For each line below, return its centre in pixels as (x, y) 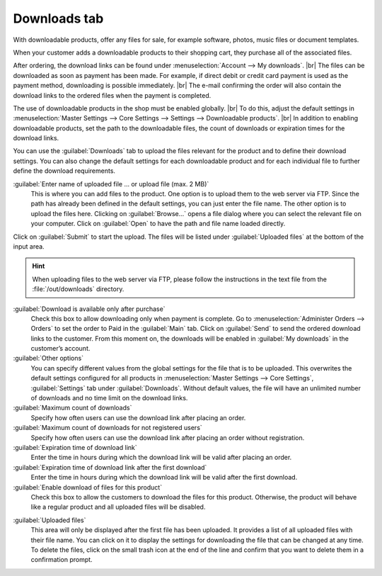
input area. (29, 246)
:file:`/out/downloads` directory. (78, 289)
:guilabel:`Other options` (48, 358)
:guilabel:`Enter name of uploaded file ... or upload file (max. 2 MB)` (111, 183)
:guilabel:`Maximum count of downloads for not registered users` (108, 428)
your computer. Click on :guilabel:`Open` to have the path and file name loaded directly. (158, 224)
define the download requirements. (64, 171)
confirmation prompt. (62, 560)
